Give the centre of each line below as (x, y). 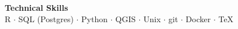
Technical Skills (37, 7)
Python (95, 18)
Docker (198, 18)
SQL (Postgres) (46, 18)
